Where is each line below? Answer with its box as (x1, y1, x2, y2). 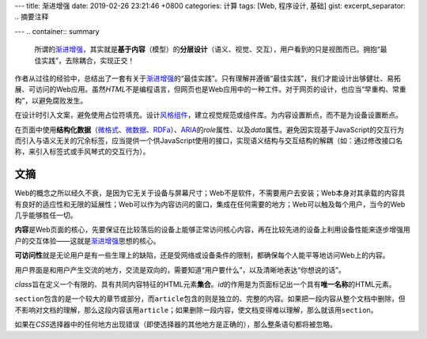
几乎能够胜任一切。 (14, 210, 77, 220)
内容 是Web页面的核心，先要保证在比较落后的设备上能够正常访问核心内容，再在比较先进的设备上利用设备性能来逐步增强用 (14, 225, 410, 235)
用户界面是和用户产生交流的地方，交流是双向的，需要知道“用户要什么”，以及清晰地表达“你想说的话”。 (14, 265, 346, 274)
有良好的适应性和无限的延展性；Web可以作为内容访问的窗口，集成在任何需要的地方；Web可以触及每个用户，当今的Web (14, 199, 406, 209)
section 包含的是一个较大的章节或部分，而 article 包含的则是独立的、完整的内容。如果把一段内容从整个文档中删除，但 (14, 294, 406, 303)
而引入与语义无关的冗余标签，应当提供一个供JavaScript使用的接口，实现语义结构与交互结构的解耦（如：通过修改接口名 (14, 135, 403, 145)
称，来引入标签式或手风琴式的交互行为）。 (14, 147, 150, 156)
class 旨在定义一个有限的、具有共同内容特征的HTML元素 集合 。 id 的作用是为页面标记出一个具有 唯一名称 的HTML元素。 (14, 279, 396, 288)
